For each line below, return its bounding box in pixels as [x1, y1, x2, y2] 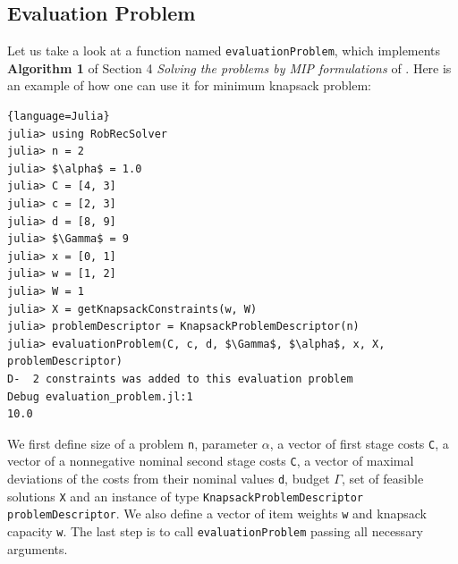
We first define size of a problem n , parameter [7, 434, 259, 452]
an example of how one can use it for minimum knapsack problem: [7, 76, 371, 95]
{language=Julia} [7, 110, 110, 123]
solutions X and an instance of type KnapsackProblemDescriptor [7, 486, 363, 505]
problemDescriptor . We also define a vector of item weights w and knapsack [7, 504, 427, 523]
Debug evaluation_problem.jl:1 [7, 390, 193, 403]
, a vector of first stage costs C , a [269, 434, 449, 452]
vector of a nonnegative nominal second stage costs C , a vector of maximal [7, 451, 414, 470]
